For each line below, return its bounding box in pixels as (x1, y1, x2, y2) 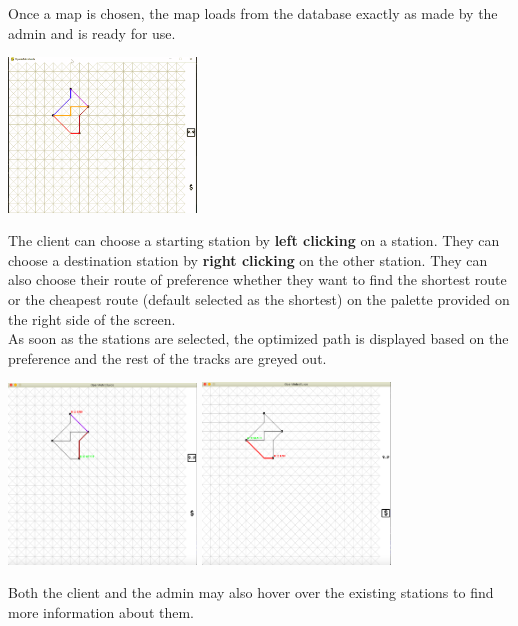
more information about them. (8, 602, 194, 623)
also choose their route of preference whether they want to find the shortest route (8, 269, 507, 290)
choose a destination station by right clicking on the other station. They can (8, 249, 488, 270)
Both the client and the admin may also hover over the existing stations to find (8, 582, 494, 603)
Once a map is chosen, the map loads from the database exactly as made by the (8, 3, 498, 23)
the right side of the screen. (8, 308, 176, 329)
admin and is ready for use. (8, 22, 176, 43)
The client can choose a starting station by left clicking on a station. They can (8, 230, 500, 251)
